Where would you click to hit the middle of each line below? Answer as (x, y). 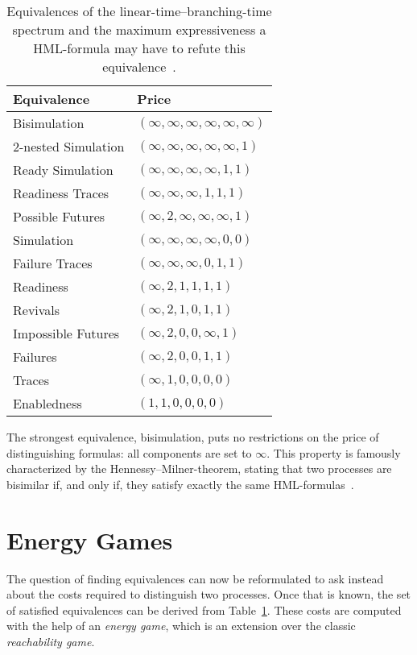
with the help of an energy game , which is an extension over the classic (181, 626)
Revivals (37, 310)
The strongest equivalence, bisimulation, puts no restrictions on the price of (193, 437)
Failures (35, 357)
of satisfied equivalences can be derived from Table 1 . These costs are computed (204, 609)
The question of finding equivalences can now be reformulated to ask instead (195, 578)
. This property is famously (334, 452)
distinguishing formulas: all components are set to (129, 452)
